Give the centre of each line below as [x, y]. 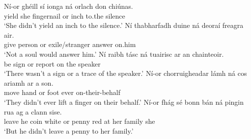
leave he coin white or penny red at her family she [80, 121]
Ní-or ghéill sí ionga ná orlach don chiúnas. [69, 6]
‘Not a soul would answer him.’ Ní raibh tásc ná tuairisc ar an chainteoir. [114, 54]
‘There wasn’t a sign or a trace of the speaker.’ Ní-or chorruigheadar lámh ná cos [125, 73]
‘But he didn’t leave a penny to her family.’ [69, 130]
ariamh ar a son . [29, 82]
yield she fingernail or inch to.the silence [65, 15]
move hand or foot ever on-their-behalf [62, 92]
